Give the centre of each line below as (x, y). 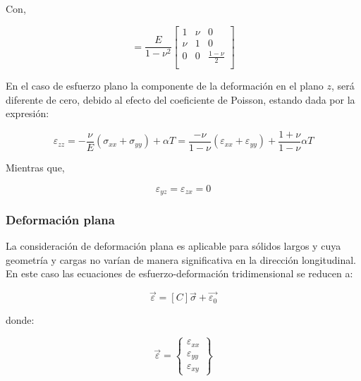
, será (343, 86)
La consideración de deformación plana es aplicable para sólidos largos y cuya (173, 246)
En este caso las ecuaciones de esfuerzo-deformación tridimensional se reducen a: (179, 273)
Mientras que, (35, 167)
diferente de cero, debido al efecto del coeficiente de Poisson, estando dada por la (180, 99)
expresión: (27, 113)
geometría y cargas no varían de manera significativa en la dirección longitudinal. (181, 259)
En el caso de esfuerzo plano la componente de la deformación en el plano (165, 86)
